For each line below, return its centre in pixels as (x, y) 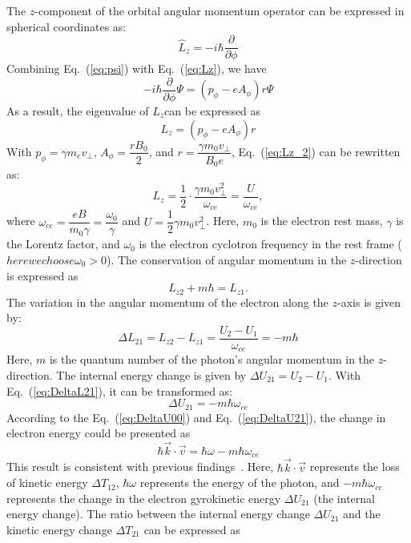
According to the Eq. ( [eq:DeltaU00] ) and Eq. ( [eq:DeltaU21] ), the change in (196, 417)
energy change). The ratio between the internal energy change (158, 514)
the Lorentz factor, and (63, 244)
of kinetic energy (47, 483)
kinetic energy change (59, 530)
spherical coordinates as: (66, 26)
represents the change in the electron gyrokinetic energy (144, 498)
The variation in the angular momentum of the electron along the (167, 302)
